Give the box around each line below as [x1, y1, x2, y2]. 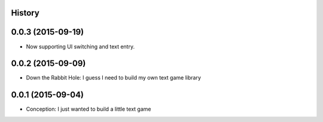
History [11, 8, 40, 18]
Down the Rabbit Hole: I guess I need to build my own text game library [26, 74, 202, 81]
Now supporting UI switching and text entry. [26, 42, 135, 50]
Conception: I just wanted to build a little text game [26, 105, 151, 113]
